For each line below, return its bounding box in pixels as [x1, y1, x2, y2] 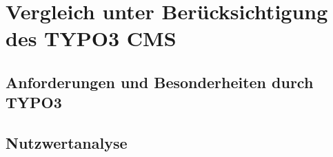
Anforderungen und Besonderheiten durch [6, 71, 314, 92]
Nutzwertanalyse [6, 132, 128, 154]
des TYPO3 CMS [6, 24, 176, 52]
